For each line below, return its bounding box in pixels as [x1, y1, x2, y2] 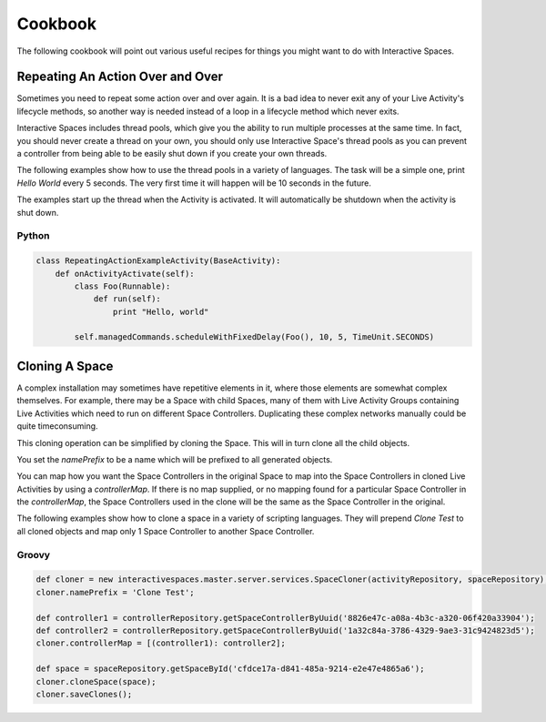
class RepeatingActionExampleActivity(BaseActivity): [35, 256, 281, 266]
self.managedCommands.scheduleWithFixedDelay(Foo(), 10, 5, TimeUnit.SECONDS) [74, 332, 435, 342]
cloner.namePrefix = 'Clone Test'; [35, 587, 195, 597]
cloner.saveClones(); [35, 688, 133, 699]
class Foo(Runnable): [74, 280, 171, 291]
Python [16, 229, 50, 242]
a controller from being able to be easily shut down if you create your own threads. [16, 148, 328, 159]
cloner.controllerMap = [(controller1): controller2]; [35, 638, 286, 648]
